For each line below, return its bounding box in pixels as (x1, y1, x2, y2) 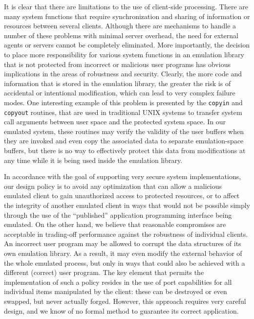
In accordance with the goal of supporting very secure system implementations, (4, 171, 241, 182)
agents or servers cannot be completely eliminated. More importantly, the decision (4, 40, 250, 50)
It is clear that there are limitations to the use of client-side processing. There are (4, 1, 248, 11)
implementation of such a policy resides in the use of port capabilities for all (4, 276, 232, 287)
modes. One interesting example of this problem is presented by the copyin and (4, 97, 243, 107)
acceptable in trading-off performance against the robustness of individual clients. (4, 228, 248, 239)
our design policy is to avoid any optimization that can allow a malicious (4, 181, 222, 191)
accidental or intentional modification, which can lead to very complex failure (4, 88, 235, 98)
